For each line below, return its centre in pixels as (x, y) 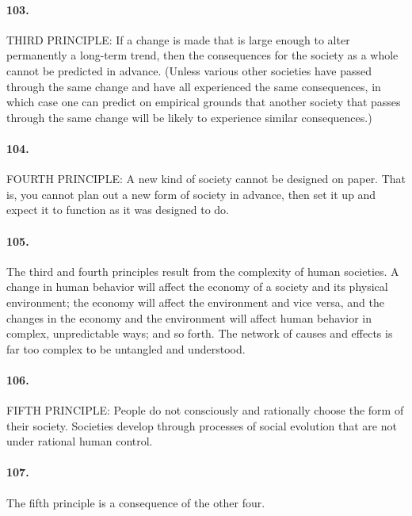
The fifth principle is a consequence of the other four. (136, 502)
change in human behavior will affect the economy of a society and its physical (197, 287)
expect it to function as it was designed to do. (118, 210)
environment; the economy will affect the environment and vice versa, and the (195, 302)
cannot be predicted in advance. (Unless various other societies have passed (189, 70)
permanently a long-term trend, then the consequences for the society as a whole (202, 55)
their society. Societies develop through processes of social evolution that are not (202, 425)
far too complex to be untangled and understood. (126, 348)
